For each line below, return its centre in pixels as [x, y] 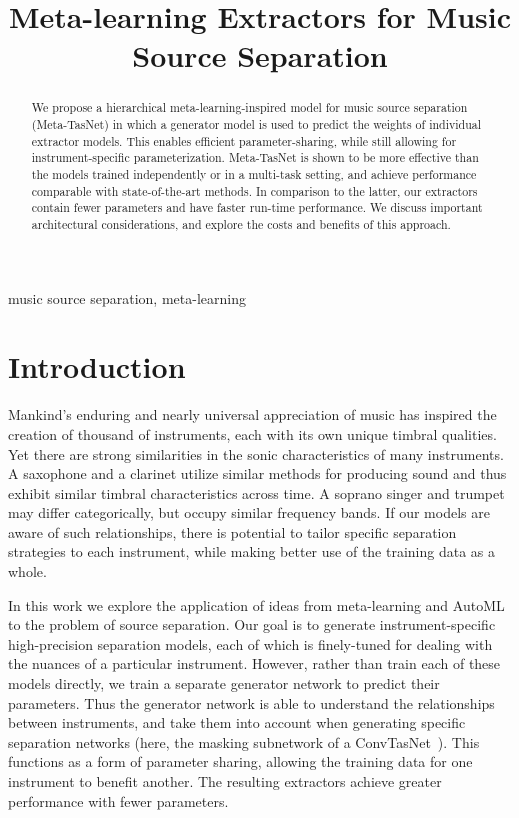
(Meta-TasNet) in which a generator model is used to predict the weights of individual [256, 124]
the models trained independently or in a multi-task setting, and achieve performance [254, 173]
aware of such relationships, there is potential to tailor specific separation [232, 531]
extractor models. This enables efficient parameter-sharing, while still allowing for [244, 140]
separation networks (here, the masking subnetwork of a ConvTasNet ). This [244, 741]
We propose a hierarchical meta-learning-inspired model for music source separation [249, 107]
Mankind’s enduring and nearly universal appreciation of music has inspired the [252, 414]
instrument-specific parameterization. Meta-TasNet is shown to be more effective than [255, 157]
